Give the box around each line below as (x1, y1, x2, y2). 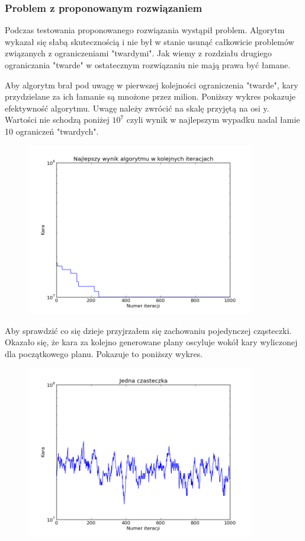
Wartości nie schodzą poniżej (5, 113, 110, 126)
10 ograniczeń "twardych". (5, 125, 99, 137)
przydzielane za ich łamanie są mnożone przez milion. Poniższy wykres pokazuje (5, 90, 296, 103)
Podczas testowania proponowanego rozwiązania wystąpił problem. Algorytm (5, 24, 285, 36)
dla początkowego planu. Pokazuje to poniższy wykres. (5, 347, 203, 359)
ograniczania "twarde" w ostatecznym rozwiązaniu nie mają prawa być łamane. (5, 59, 291, 71)
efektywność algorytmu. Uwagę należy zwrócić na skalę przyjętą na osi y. (5, 101, 269, 114)
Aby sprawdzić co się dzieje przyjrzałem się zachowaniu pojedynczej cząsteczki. (5, 324, 292, 336)
